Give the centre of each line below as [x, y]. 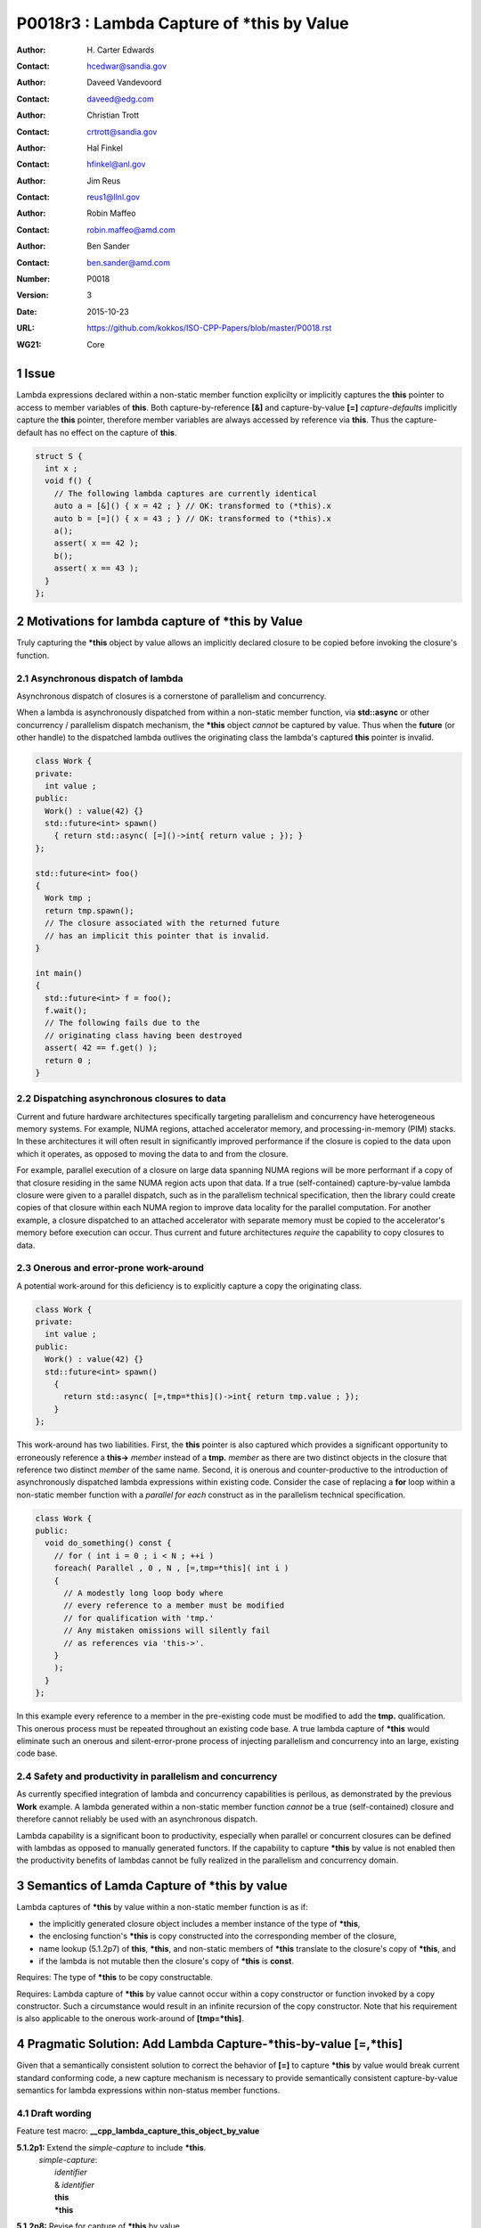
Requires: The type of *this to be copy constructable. [115, 1978]
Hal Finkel [105, 148]
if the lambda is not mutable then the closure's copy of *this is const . [166, 1961]
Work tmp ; [69, 898]
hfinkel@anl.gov [116, 164]
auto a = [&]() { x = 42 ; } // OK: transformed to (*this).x [192, 506]
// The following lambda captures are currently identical [186, 493]
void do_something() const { [109, 1543]
